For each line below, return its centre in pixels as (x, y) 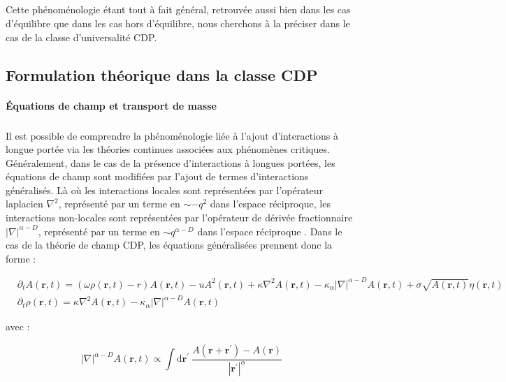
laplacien (24, 204)
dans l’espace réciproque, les (270, 204)
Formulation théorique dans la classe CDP (162, 74)
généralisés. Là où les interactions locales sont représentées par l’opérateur (165, 190)
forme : (21, 258)
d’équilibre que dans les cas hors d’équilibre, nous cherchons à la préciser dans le (178, 23)
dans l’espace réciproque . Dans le (270, 231)
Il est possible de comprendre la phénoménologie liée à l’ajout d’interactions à (172, 135)
